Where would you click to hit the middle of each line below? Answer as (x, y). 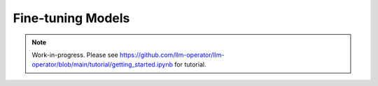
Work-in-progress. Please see (75, 55)
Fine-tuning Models (71, 18)
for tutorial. (190, 64)
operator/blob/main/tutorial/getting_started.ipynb (103, 64)
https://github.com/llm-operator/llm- (172, 55)
